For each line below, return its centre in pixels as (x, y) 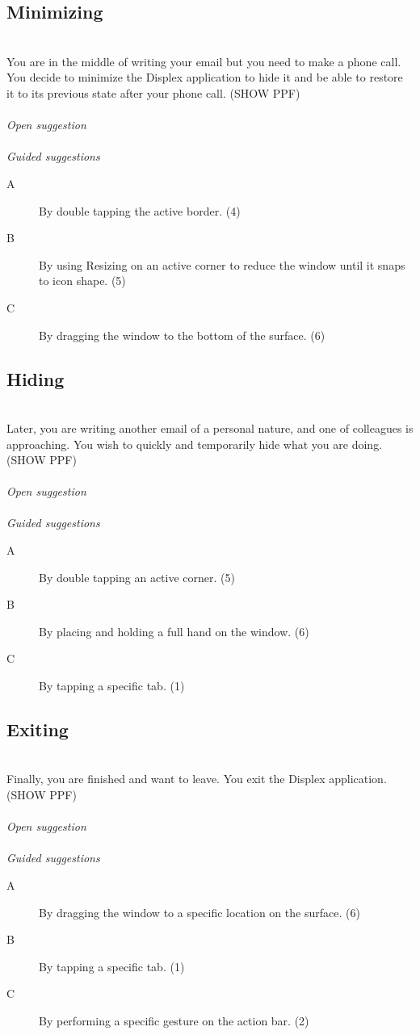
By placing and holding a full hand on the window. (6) (174, 631)
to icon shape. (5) (82, 281)
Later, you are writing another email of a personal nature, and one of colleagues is (210, 427)
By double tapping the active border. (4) (140, 210)
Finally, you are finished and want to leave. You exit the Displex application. (197, 779)
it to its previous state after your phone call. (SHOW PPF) (153, 92)
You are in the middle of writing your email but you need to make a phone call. (204, 61)
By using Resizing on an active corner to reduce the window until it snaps (222, 264)
